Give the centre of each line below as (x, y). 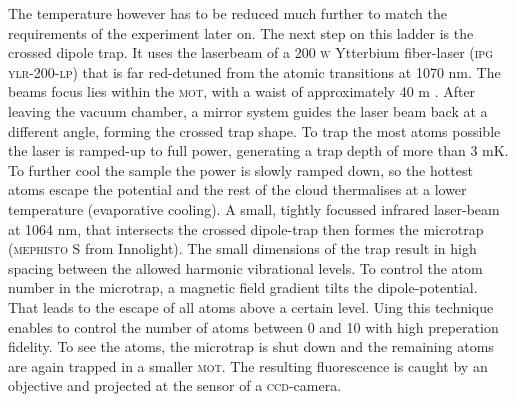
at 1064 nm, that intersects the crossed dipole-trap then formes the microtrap (246, 228)
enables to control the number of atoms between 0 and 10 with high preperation (253, 326)
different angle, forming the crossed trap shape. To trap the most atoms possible (254, 130)
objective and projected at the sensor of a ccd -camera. (175, 385)
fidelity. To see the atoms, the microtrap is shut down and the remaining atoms (251, 346)
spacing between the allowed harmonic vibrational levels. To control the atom (245, 267)
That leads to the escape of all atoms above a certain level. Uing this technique (251, 306)
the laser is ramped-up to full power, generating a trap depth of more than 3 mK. (258, 150)
